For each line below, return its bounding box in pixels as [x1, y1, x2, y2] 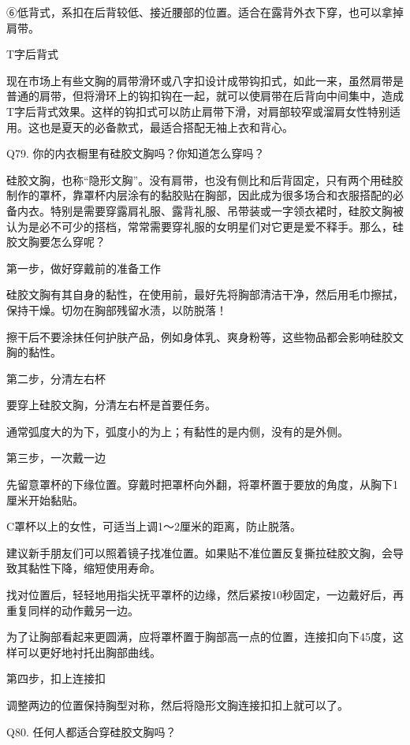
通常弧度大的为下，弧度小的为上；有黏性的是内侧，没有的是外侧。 [6, 423, 348, 439]
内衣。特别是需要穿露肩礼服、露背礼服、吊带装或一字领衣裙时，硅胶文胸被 [17, 202, 404, 218]
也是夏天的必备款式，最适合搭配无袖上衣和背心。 [39, 118, 293, 135]
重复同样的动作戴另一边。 [6, 602, 139, 618]
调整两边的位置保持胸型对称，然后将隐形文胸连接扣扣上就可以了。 [6, 697, 348, 713]
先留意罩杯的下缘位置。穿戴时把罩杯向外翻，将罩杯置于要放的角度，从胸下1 [6, 476, 398, 493]
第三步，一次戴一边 [6, 449, 106, 466]
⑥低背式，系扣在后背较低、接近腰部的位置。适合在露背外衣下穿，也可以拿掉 [6, 4, 404, 20]
